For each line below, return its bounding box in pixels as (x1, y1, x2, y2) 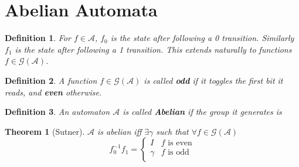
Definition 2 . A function (5, 74, 97, 86)
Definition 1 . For (5, 32, 71, 44)
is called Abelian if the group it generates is (123, 105, 282, 118)
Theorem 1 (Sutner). (5, 125, 85, 137)
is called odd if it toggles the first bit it (144, 74, 283, 86)
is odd (168, 148, 189, 156)
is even (168, 138, 192, 147)
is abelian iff (97, 125, 142, 137)
